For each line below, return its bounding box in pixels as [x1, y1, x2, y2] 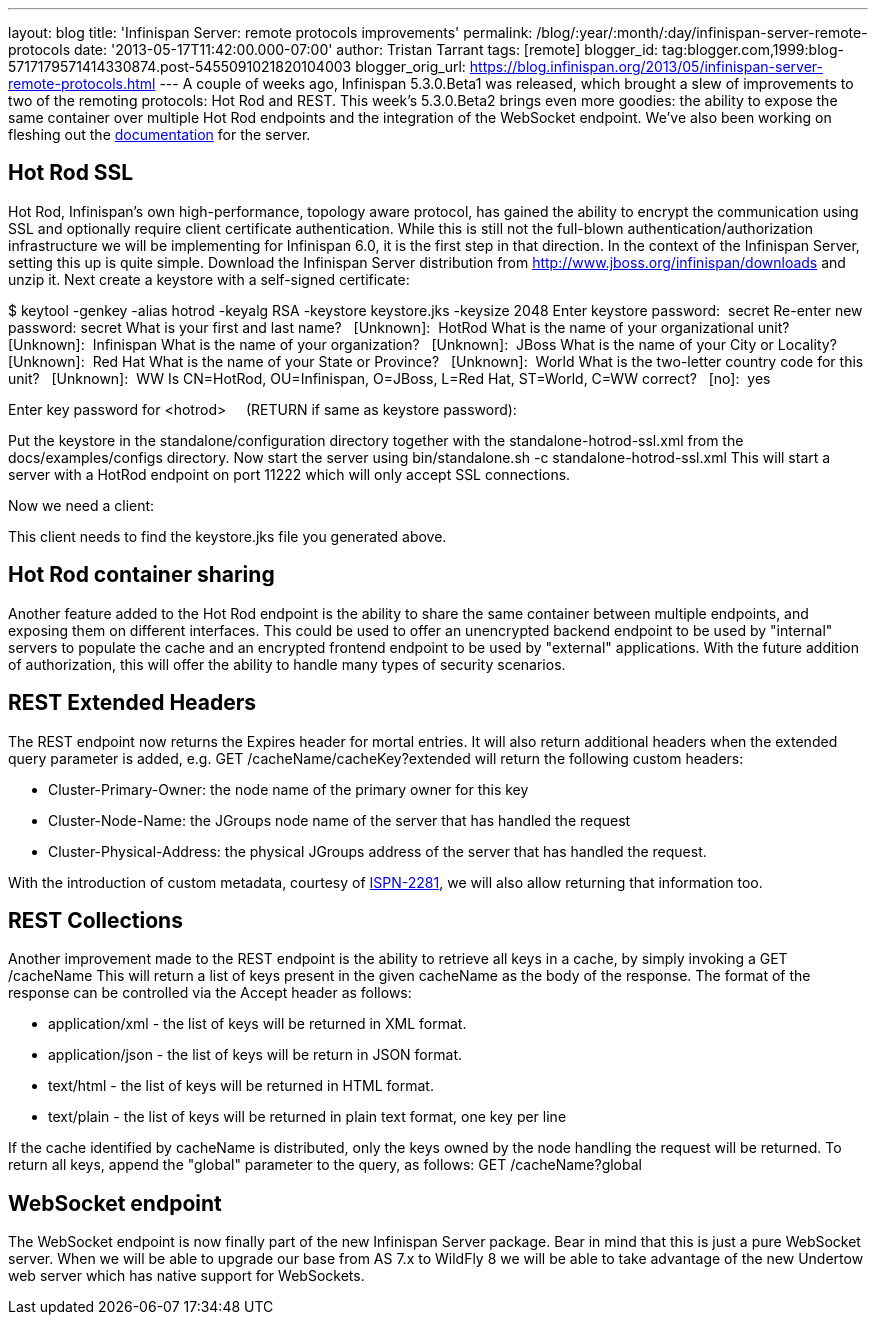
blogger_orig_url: [355, 58, 466, 75]
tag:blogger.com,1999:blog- [662, 41, 844, 58]
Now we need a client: [8, 496, 155, 514]
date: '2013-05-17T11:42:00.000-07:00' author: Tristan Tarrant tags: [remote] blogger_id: [73, 41, 659, 58]
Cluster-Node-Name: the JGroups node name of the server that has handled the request [48, 811, 631, 829]
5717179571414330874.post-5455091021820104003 [8, 58, 352, 75]
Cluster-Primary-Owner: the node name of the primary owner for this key [48, 780, 529, 798]
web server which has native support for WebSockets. [8, 1267, 365, 1285]
